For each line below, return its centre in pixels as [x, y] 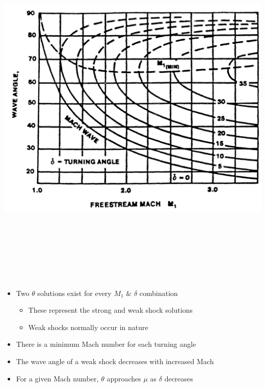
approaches [124, 378]
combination [158, 293]
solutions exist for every [74, 293]
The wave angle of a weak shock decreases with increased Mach [115, 361]
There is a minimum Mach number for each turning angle [106, 344]
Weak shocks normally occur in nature [88, 327]
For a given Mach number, [57, 378]
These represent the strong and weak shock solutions [111, 310]
